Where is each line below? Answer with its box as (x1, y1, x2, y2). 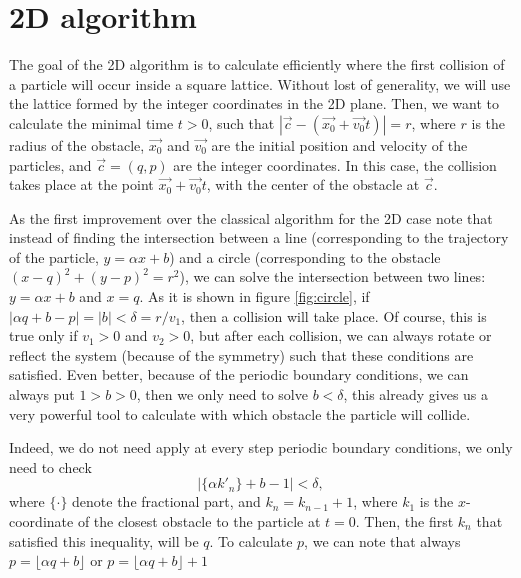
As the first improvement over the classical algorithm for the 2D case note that (9, 207, 493, 228)
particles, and (9, 154, 92, 175)
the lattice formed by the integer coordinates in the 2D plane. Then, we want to (9, 93, 499, 114)
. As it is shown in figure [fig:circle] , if (139, 286, 370, 307)
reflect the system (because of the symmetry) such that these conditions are (9, 344, 474, 365)
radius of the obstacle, (9, 134, 145, 155)
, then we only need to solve (136, 384, 308, 405)
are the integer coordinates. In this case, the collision (173, 154, 497, 175)
